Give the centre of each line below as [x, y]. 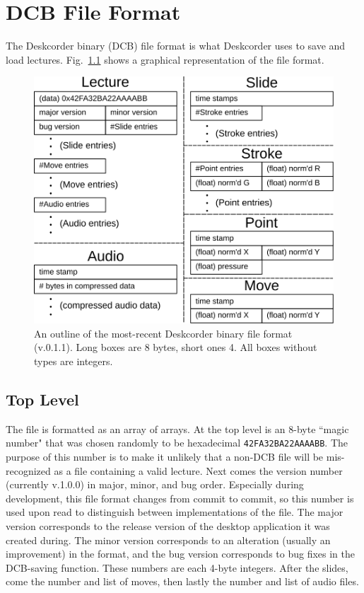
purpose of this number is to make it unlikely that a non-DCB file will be [165, 457]
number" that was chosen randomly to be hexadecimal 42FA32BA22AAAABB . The [177, 443]
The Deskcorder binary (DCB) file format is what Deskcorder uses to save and [176, 46]
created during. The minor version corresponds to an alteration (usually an [168, 540]
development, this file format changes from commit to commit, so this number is [180, 498]
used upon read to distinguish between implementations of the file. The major [175, 512]
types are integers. [74, 361]
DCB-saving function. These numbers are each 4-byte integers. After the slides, [177, 567]
